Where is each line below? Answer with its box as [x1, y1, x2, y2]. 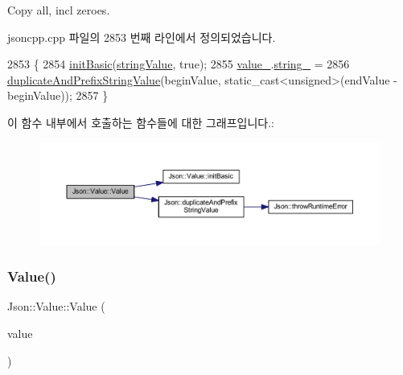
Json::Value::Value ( [7, 298, 105, 315]
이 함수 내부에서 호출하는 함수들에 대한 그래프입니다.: [7, 113, 274, 130]
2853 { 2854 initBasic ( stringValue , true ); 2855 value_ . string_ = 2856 [7, 56, 350, 72]
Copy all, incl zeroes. [7, 2, 110, 18]
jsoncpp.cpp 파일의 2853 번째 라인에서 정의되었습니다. [7, 28, 276, 45]
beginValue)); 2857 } [7, 87, 109, 104]
